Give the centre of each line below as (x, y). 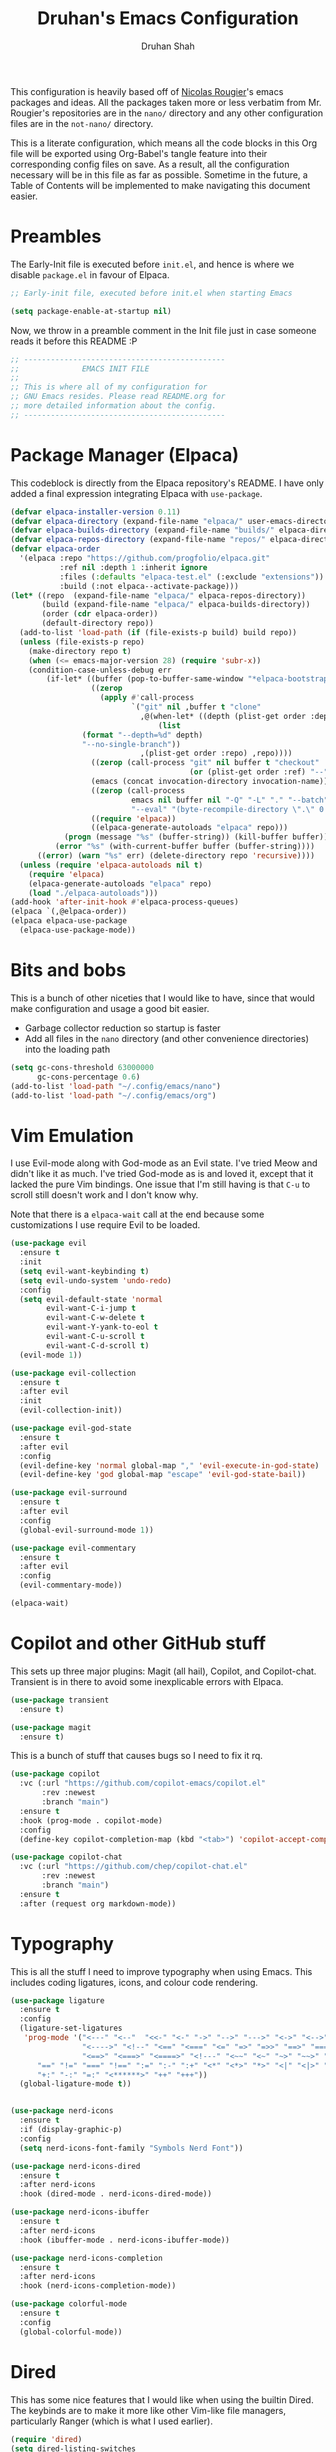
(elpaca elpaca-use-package (69, 921)
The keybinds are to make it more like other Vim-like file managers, (148, 2410)
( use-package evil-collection (73, 1373)
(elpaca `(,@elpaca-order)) (69, 912)
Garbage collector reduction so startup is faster (123, 1028)
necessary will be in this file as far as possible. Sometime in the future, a (159, 174)
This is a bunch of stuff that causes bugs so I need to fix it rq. (136, 1756)
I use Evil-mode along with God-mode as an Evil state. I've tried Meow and (164, 1163)
